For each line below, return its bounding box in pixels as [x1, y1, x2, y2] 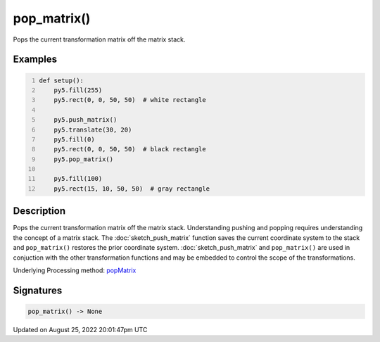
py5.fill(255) [53, 86, 103, 94]
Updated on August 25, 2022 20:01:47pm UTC [13, 325, 148, 334]
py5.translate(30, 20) [53, 125, 132, 134]
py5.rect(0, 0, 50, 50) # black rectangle [53, 145, 207, 153]
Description [13, 205, 66, 217]
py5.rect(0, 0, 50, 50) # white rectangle [53, 96, 207, 104]
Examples [13, 53, 58, 65]
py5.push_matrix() [53, 116, 118, 124]
